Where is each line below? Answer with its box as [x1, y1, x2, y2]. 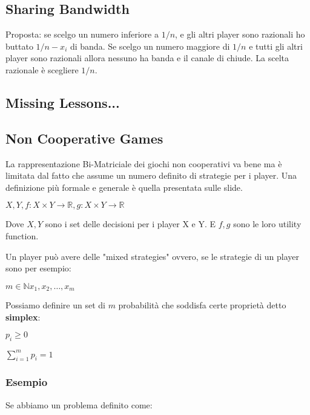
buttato [5, 39, 33, 52]
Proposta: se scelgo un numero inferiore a [5, 28, 159, 41]
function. [5, 229, 39, 242]
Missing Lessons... [5, 93, 120, 111]
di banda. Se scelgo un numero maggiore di [70, 39, 230, 52]
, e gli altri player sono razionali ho [175, 28, 305, 41]
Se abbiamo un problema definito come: [5, 398, 153, 411]
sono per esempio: [5, 262, 71, 274]
